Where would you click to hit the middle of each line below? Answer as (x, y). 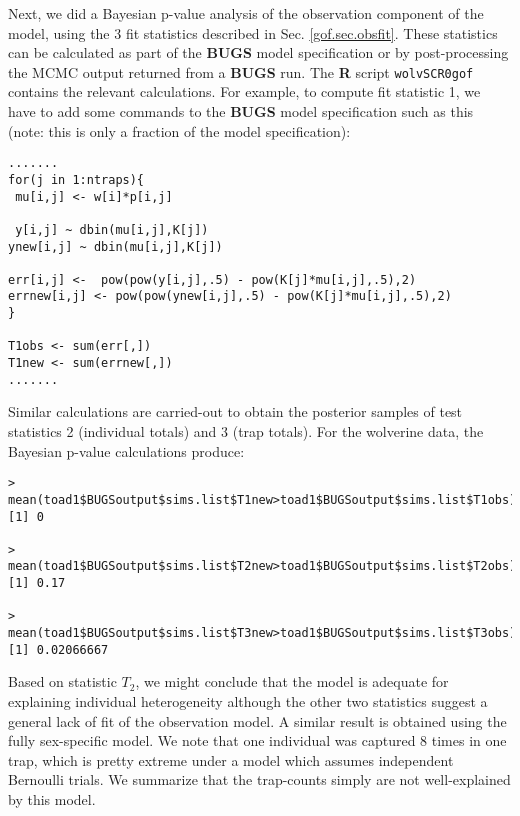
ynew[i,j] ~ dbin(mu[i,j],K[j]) (115, 246)
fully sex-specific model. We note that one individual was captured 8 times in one (257, 740)
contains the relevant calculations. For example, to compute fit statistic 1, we (244, 91)
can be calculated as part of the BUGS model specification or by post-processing (258, 52)
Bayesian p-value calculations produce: (126, 450)
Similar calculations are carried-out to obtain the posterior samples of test (235, 411)
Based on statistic (62, 681)
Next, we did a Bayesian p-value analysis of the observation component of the (246, 13)
